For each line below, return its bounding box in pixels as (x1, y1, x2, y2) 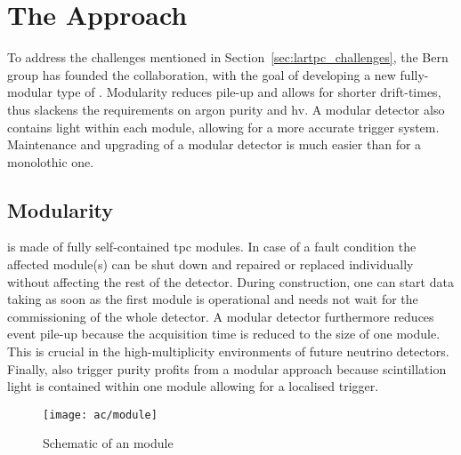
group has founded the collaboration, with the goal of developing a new (7, 65, 396, 84)
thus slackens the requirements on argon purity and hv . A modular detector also (7, 100, 445, 118)
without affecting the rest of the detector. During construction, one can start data (7, 272, 454, 291)
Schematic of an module (43, 434, 174, 452)
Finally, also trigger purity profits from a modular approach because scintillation (7, 359, 447, 378)
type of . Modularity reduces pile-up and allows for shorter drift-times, (56, 83, 441, 101)
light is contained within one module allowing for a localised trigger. (7, 377, 379, 395)
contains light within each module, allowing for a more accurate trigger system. (7, 117, 440, 136)
